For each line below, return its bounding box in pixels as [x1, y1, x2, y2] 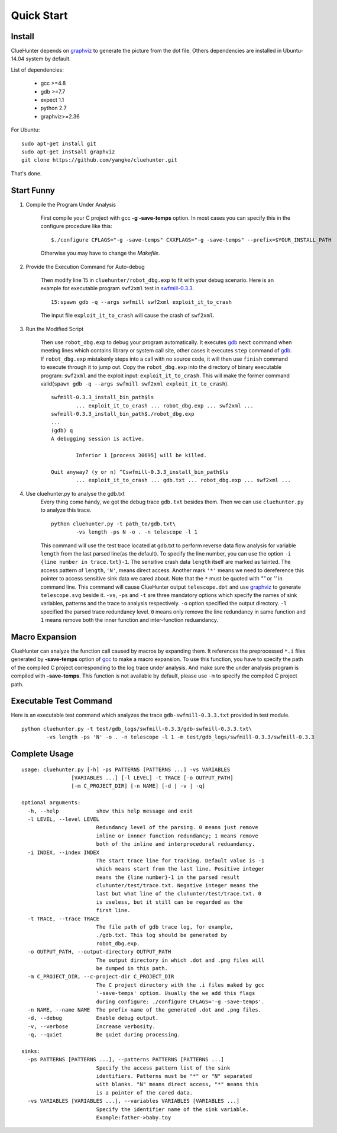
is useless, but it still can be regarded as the [96, 898, 243, 906]
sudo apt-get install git [21, 140, 97, 147]
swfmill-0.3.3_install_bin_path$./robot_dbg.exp [51, 410, 195, 418]
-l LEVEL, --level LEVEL [27, 816, 100, 823]
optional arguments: [21, 800, 81, 806]
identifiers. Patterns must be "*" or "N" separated [96, 1073, 252, 1080]
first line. [96, 907, 131, 914]
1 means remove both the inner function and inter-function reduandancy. [40, 617, 219, 624]
